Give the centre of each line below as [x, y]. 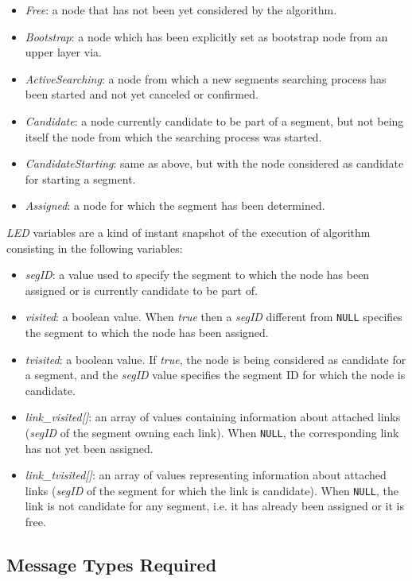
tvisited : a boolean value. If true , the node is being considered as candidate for [216, 359]
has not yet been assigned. [89, 448]
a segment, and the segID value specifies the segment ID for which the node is [215, 375]
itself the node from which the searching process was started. [173, 136]
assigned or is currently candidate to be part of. [141, 290]
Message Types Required [112, 565]
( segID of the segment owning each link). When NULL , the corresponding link [212, 432]
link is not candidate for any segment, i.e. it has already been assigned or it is [214, 506]
